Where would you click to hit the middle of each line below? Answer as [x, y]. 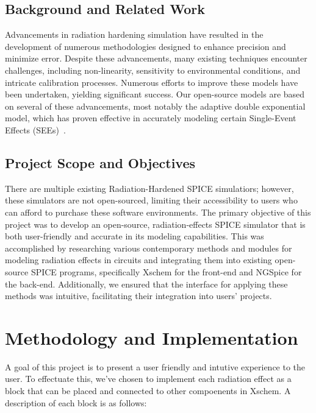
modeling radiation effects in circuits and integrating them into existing [138, 260]
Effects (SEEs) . [35, 129]
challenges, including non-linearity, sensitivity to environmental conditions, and [153, 70]
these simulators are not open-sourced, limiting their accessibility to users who [151, 200]
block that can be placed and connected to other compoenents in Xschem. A [148, 390]
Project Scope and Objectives [100, 162]
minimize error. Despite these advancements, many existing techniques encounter [156, 58]
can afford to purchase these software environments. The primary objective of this [158, 212]
